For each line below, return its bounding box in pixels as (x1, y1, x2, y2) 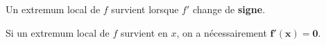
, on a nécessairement (176, 25, 267, 39)
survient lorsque (111, 2, 179, 16)
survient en (120, 25, 168, 39)
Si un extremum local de (6, 25, 110, 39)
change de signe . (192, 2, 266, 16)
